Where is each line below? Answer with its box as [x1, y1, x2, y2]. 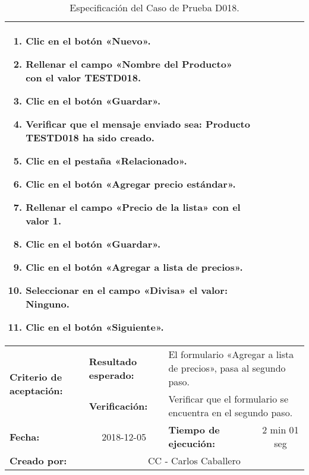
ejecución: [168, 436, 216, 450]
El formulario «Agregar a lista [168, 347, 294, 361]
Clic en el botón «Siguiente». [26, 320, 164, 334]
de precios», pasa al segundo [168, 361, 286, 375]
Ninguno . [26, 297, 70, 311]
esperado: [89, 368, 134, 382]
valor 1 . [26, 214, 62, 227]
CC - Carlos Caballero [148, 454, 241, 467]
